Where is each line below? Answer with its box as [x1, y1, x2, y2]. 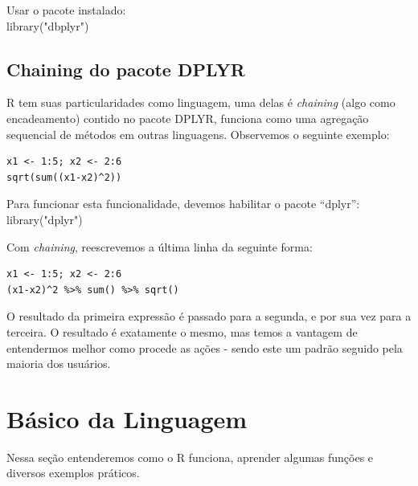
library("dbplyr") [6, 17, 89, 34]
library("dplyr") [6, 210, 83, 227]
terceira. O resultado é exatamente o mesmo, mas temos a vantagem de [6, 323, 358, 340]
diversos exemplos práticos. [6, 464, 140, 481]
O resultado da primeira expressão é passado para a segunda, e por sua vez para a [6, 308, 412, 325]
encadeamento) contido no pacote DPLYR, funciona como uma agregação [6, 109, 369, 126]
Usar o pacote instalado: [6, 2, 126, 18]
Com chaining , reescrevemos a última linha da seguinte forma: [6, 238, 313, 255]
